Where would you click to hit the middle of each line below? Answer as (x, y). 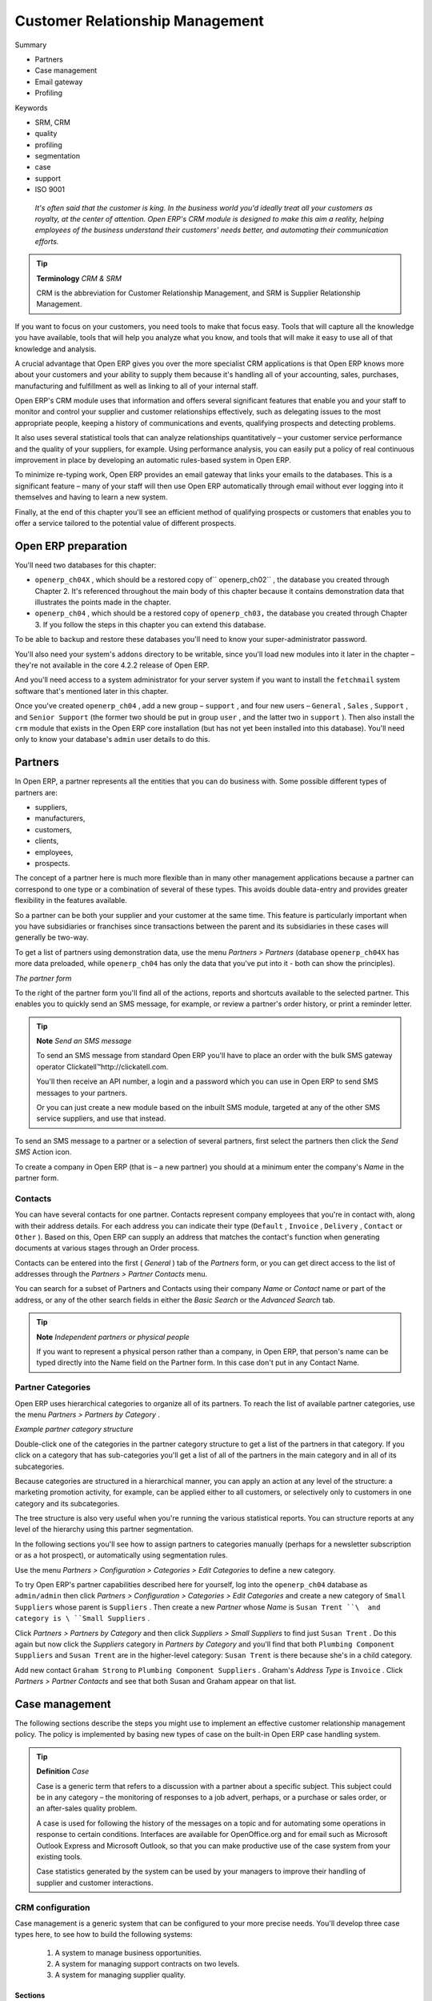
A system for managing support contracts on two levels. (147, 1964)
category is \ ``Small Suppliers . (82, 1618)
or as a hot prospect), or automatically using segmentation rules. (121, 1555)
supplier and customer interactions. (95, 1883)
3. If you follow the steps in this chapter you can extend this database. (150, 624)
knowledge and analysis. (56, 349)
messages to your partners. (82, 1093)
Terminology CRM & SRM (79, 278)
